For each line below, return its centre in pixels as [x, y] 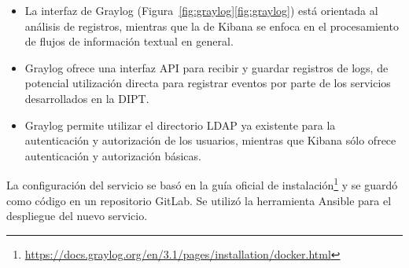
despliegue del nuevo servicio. [77, 216]
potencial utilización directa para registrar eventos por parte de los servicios [208, 83]
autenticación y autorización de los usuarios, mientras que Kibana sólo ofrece [210, 140]
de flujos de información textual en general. [129, 41]
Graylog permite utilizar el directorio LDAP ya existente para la [180, 125]
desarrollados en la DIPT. [87, 98]
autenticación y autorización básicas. [113, 155]
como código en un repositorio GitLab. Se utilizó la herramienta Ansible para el [199, 200]
